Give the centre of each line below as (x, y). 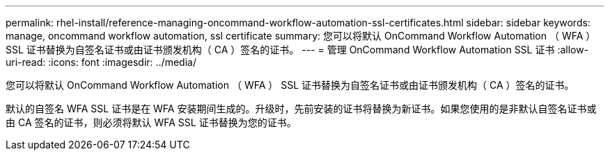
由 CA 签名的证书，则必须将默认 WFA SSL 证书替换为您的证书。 (151, 122)
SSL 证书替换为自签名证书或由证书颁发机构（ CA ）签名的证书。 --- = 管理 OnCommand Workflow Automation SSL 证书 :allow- (297, 50)
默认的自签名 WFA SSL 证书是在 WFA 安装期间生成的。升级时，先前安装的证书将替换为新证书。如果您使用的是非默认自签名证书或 (301, 109)
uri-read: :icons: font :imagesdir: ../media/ (101, 62)
